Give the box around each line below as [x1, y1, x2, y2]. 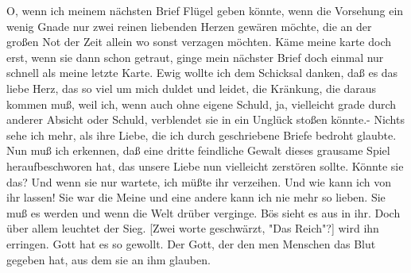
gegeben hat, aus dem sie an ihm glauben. [6, 251, 211, 267]
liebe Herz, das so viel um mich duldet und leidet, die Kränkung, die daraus [6, 79, 377, 96]
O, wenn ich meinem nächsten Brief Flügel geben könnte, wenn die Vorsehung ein [6, 2, 404, 18]
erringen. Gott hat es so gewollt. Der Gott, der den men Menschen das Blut [6, 235, 376, 252]
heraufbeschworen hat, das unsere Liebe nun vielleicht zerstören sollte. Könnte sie [6, 157, 404, 174]
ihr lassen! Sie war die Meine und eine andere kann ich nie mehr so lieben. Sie [6, 189, 386, 206]
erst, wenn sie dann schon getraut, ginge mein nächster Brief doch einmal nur [6, 48, 384, 65]
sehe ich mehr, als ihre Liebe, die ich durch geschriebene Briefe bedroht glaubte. [6, 126, 397, 143]
